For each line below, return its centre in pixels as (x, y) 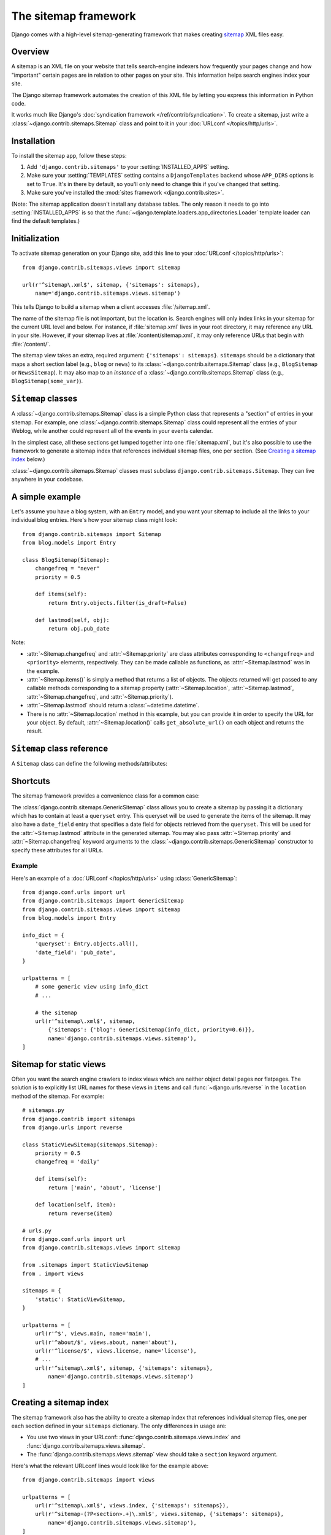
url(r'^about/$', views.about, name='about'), (106, 1342)
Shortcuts (31, 781)
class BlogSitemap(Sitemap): (66, 560)
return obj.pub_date (79, 629)
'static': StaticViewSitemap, (80, 1299)
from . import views (53, 1273)
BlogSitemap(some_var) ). (47, 381)
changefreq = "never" (67, 569)
